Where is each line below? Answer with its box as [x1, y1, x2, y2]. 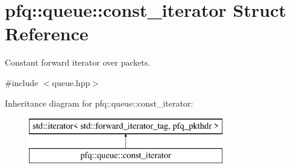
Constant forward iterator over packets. [5, 56, 151, 69]
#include [5, 76, 39, 89]
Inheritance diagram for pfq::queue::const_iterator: [5, 96, 194, 109]
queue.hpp [52, 76, 90, 89]
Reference [5, 21, 89, 46]
